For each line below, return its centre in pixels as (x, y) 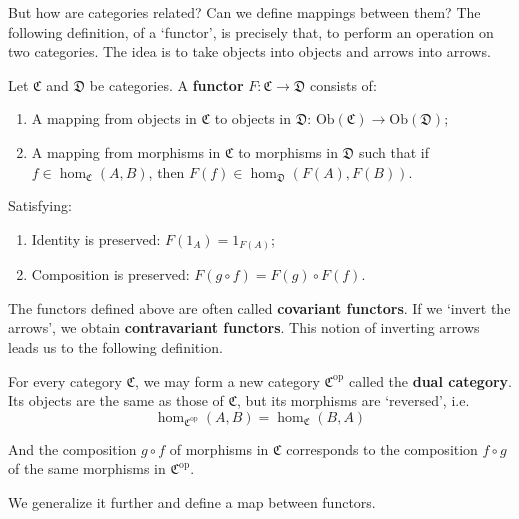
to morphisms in (288, 151)
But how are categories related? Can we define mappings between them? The (244, 12)
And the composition (72, 448)
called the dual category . (430, 380)
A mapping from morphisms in (126, 151)
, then (166, 171)
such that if (393, 151)
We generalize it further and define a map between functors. (192, 502)
